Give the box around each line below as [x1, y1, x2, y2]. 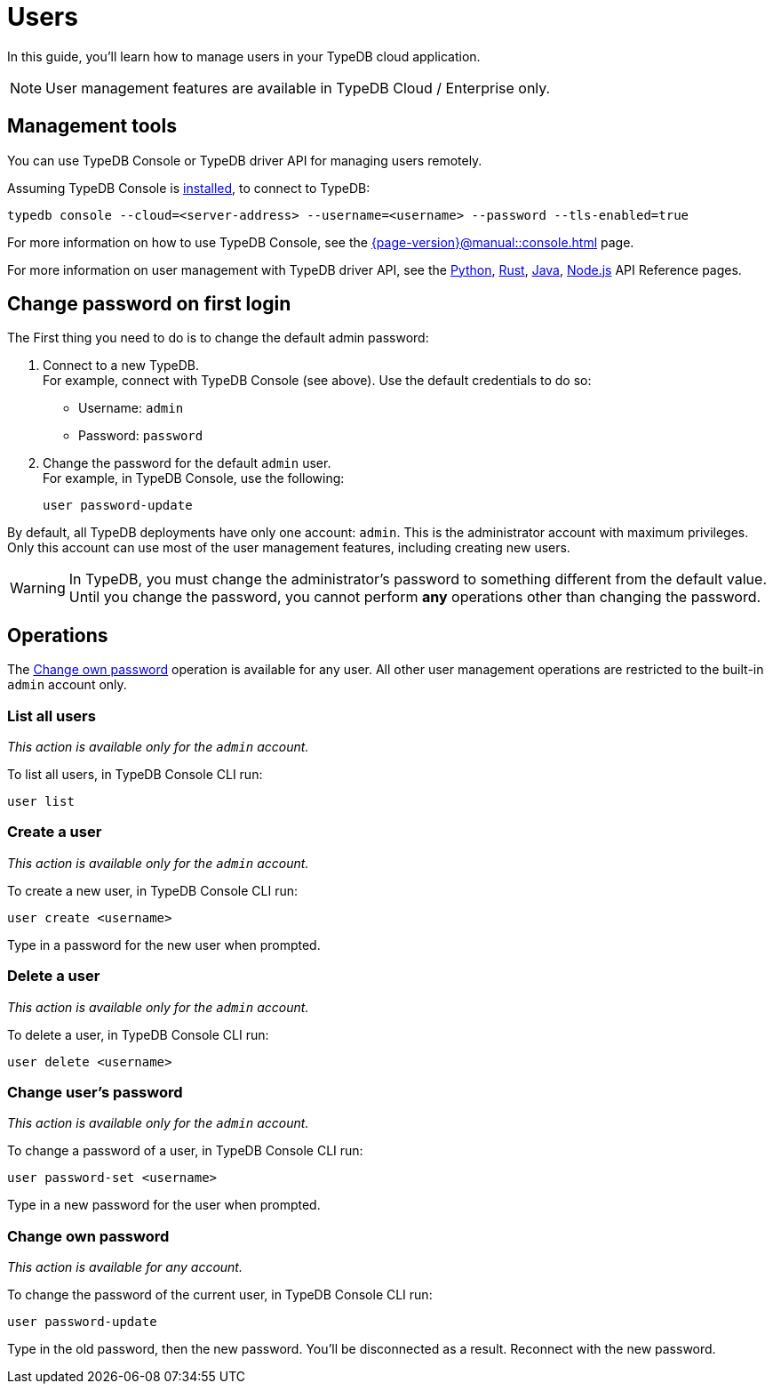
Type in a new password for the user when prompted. [7, 1197, 321, 1213]
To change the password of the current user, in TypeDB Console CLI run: [7, 1287, 433, 1303]
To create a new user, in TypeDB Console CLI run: [7, 882, 299, 898]
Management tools [7, 115, 177, 138]
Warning [10, 579, 66, 598]
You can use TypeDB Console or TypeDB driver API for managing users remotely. [7, 152, 482, 168]
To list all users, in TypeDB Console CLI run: [7, 767, 263, 783]
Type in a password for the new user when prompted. [7, 937, 321, 953]
